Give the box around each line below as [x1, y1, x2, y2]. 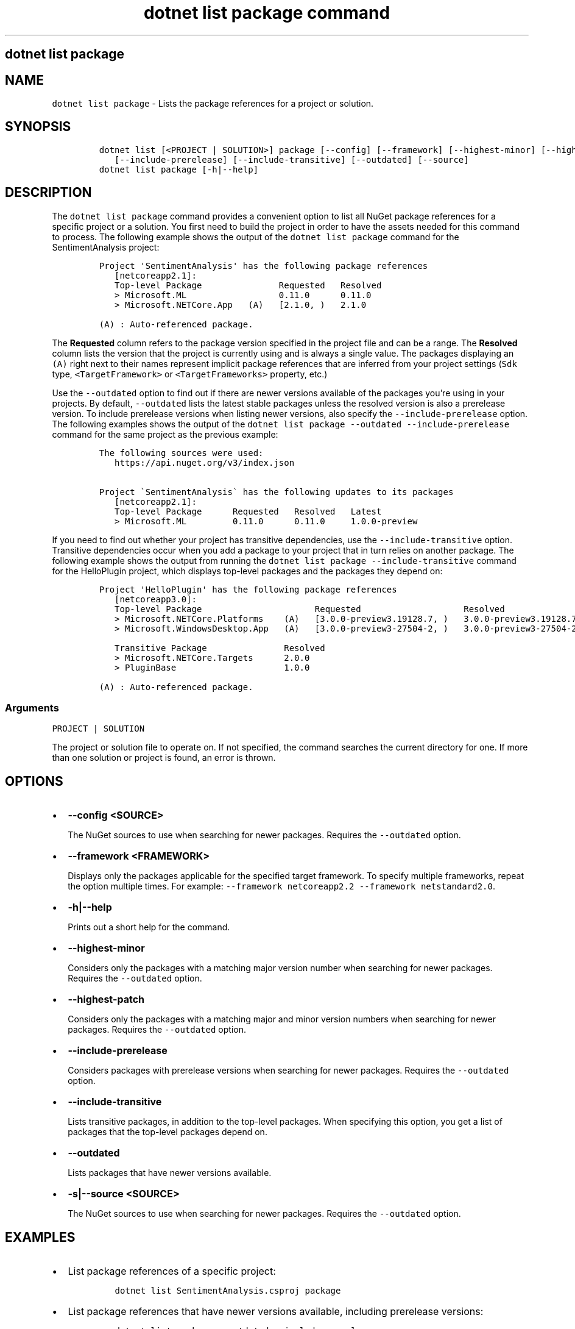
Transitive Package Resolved [115, 643, 325, 653]
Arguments [5, 702, 59, 714]
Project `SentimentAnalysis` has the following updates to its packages [99, 486, 454, 497]
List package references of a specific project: [68, 1265, 276, 1278]
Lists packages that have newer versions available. [68, 1167, 272, 1178]
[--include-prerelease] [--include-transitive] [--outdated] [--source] [115, 154, 469, 165]
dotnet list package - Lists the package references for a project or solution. [52, 98, 374, 109]
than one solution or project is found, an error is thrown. [52, 752, 276, 763]
